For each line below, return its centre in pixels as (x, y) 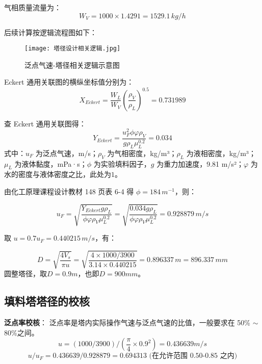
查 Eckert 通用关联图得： (45, 123)
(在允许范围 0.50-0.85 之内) (193, 356)
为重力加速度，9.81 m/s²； (200, 163)
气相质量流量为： (33, 7)
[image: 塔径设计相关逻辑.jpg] (73, 49)
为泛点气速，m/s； (67, 153)
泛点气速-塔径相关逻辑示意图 (72, 64)
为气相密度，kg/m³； (142, 153)
